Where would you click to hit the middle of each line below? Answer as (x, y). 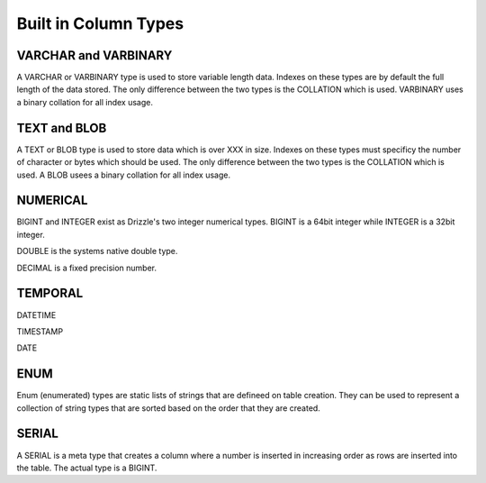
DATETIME (36, 314)
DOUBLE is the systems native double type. (97, 251)
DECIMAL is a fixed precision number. (87, 268)
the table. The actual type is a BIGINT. (87, 468)
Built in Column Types (100, 23)
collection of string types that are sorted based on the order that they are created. (169, 408)
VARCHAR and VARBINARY (94, 55)
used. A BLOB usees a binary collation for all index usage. (124, 175)
